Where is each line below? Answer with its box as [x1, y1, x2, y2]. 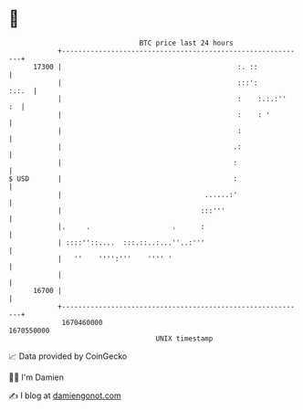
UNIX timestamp [155, 333, 214, 343]
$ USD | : [8, 173, 238, 184]
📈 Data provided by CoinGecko [8, 351, 128, 362]
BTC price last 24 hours [139, 38, 234, 47]
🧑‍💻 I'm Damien [8, 372, 65, 383]
